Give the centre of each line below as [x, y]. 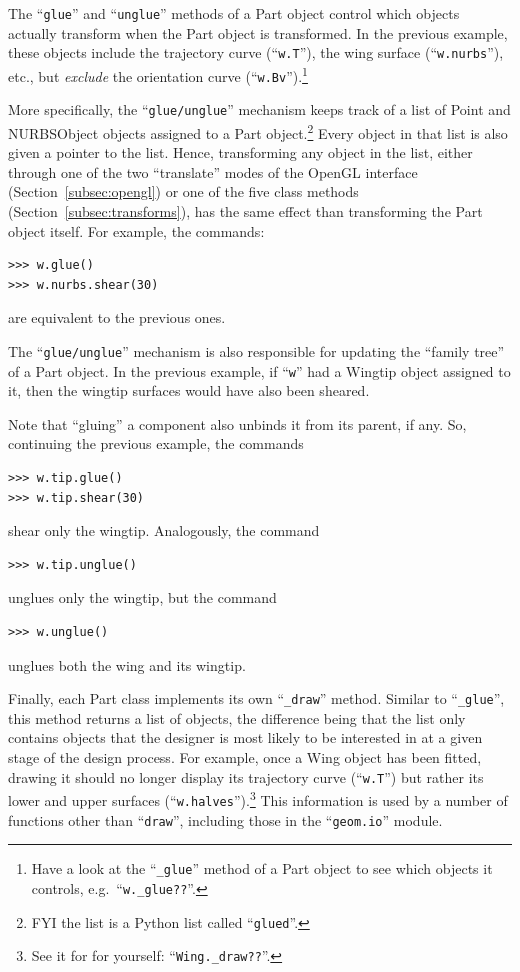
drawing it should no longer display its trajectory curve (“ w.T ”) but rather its [246, 776]
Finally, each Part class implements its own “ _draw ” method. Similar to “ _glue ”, [256, 698]
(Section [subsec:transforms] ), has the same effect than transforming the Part [245, 210]
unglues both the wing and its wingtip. [127, 664]
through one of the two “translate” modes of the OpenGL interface [213, 171]
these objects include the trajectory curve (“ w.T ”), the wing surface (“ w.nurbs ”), [256, 52]
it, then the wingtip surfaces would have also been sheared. [189, 390]
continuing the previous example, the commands [156, 443]
